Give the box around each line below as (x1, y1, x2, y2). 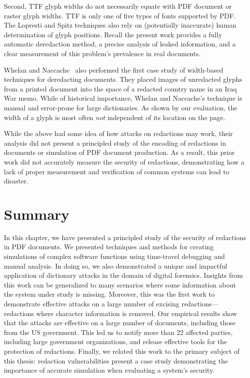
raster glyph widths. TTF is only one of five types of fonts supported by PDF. (4, 10, 236, 20)
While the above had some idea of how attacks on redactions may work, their (4, 128, 233, 138)
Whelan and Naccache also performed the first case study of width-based (4, 64, 223, 75)
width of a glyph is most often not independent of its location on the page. (4, 112, 225, 122)
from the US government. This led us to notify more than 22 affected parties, (4, 327, 233, 337)
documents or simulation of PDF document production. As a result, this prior (4, 147, 235, 157)
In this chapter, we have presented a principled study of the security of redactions (4, 232, 246, 242)
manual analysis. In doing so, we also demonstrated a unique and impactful (4, 260, 227, 271)
